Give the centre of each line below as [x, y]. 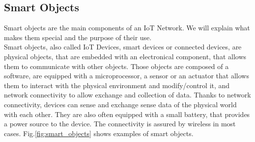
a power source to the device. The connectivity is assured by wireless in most [120, 124]
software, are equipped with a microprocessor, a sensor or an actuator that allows [127, 76]
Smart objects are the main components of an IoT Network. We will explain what [127, 28]
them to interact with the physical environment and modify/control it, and [117, 85]
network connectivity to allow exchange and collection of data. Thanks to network [127, 95]
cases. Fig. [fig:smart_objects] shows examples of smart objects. [99, 133]
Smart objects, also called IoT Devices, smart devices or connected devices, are [123, 47]
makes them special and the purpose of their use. [78, 37]
